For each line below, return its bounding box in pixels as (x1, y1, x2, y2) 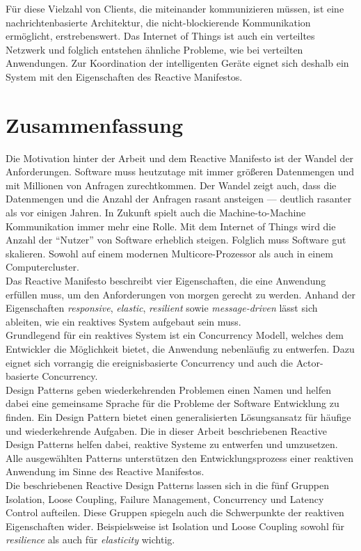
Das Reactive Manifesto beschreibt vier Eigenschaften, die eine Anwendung (6, 273, 326, 288)
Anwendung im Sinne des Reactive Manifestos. (6, 464, 204, 479)
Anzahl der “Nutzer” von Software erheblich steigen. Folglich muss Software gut (6, 232, 346, 247)
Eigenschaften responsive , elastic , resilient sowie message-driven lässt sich (6, 301, 318, 315)
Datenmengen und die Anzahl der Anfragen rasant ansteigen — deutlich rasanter (6, 191, 352, 206)
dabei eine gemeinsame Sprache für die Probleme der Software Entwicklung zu (6, 396, 339, 410)
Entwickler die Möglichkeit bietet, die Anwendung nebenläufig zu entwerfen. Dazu (6, 342, 355, 356)
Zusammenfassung (6, 110, 184, 138)
